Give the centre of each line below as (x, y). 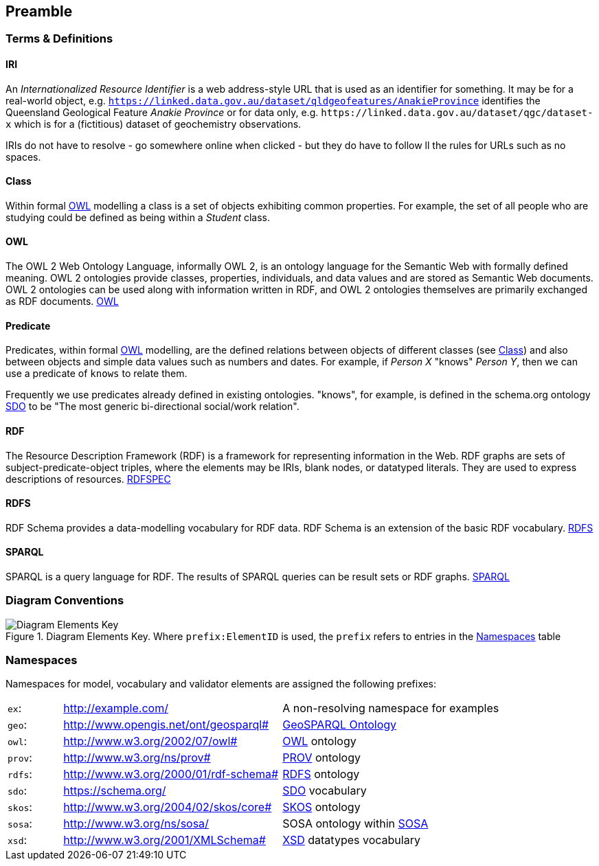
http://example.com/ (116, 708)
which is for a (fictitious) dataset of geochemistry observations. (158, 124)
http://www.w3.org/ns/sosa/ (136, 824)
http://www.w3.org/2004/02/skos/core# (168, 807)
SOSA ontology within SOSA (355, 824)
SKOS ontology (321, 807)
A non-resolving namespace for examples (391, 708)
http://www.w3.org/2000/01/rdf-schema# (171, 774)
